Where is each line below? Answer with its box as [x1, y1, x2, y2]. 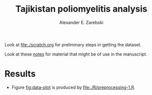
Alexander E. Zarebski [59, 19, 103, 25]
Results [4, 68, 36, 79]
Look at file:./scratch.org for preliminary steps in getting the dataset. [4, 41, 142, 47]
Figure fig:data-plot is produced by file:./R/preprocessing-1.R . [11, 84, 135, 90]
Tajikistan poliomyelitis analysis [15, 3, 148, 15]
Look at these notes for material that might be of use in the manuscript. [4, 51, 147, 57]
